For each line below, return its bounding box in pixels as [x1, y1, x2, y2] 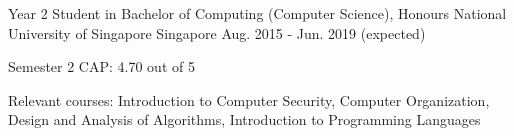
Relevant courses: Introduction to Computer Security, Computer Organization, [8, 89, 490, 110]
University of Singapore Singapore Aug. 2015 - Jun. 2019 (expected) [8, 22, 426, 43]
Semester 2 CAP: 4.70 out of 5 [8, 56, 195, 77]
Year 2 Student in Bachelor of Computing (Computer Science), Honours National [8, 3, 507, 23]
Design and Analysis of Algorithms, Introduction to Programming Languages [8, 109, 481, 130]
